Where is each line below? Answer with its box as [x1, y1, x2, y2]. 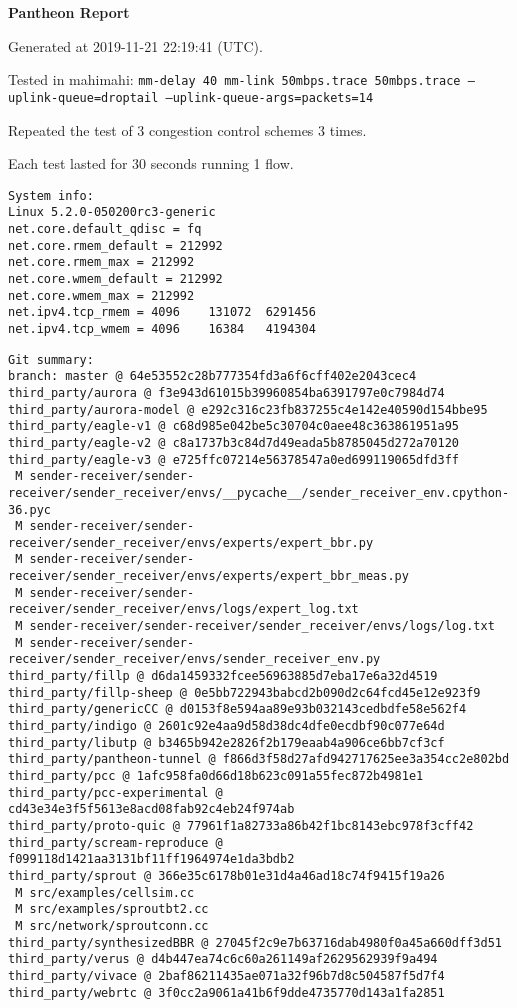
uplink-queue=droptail [8, 90, 159, 105]
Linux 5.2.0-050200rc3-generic [8, 205, 216, 220]
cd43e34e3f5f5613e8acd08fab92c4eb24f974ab [8, 802, 295, 817]
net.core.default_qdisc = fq [8, 222, 202, 236]
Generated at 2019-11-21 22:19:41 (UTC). [8, 35, 263, 56]
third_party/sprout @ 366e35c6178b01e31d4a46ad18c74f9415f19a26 [8, 868, 445, 883]
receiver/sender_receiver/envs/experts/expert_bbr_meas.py [8, 569, 409, 584]
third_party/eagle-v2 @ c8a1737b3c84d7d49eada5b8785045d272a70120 [8, 435, 460, 450]
